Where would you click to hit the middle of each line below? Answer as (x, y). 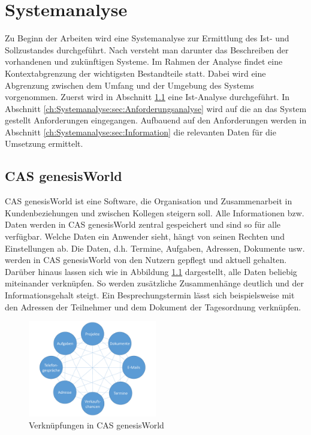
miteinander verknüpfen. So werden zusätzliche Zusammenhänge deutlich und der (154, 283)
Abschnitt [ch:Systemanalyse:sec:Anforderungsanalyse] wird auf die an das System (156, 108)
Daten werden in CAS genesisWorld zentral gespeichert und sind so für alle (143, 224)
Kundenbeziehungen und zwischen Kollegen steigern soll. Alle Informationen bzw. (155, 212)
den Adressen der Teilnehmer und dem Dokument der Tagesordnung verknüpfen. (153, 306)
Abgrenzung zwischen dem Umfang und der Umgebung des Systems (129, 85)
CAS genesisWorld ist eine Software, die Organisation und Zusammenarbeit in (149, 201)
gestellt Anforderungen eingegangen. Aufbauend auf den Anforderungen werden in (156, 120)
